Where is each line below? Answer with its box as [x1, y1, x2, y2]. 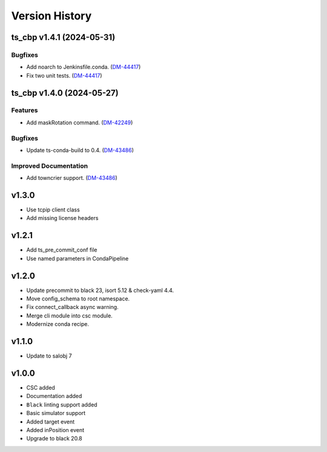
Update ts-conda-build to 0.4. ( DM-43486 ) [26, 147, 134, 154]
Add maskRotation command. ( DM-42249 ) [26, 119, 133, 126]
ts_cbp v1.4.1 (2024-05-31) [11, 32, 116, 42]
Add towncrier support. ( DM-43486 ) [26, 174, 117, 182]
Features [11, 106, 38, 115]
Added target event [26, 418, 75, 425]
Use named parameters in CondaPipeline [26, 254, 129, 262]
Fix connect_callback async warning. [26, 304, 119, 311]
